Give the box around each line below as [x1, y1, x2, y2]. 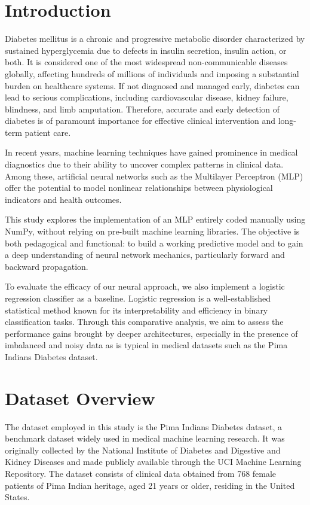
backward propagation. [5, 260, 88, 272]
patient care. [24, 126, 71, 138]
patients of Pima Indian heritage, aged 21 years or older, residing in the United [5, 479, 295, 491]
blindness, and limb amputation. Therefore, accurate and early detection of [5, 102, 280, 115]
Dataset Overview [5, 385, 155, 410]
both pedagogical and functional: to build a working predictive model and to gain [5, 236, 303, 249]
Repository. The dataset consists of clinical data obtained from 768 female [5, 467, 277, 480]
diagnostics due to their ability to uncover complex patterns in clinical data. [5, 158, 284, 171]
